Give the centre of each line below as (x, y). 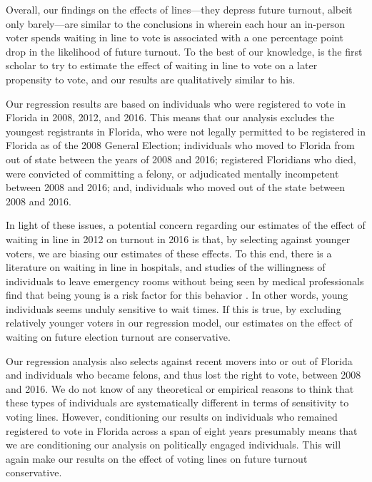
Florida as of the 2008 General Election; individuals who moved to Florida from (180, 145)
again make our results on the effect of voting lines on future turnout (157, 458)
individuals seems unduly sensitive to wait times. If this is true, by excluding (174, 308)
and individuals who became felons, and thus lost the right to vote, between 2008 (184, 375)
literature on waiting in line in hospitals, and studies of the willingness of (166, 267)
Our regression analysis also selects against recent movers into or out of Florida (179, 360)
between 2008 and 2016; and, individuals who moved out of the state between (175, 187)
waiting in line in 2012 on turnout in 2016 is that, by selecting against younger (178, 239)
